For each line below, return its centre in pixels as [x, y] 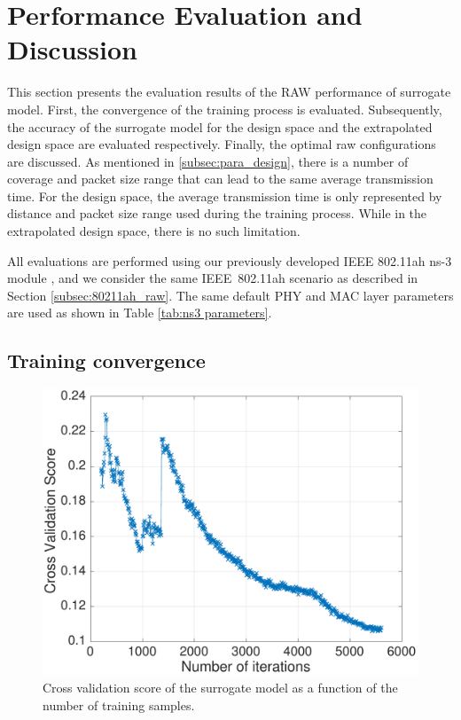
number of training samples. [119, 704]
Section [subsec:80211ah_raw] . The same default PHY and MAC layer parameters [230, 295]
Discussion [72, 49]
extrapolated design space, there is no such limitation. [154, 231]
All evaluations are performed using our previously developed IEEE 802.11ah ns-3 [230, 260]
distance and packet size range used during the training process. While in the [217, 213]
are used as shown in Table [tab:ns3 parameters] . [140, 313]
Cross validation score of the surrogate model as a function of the [220, 687]
